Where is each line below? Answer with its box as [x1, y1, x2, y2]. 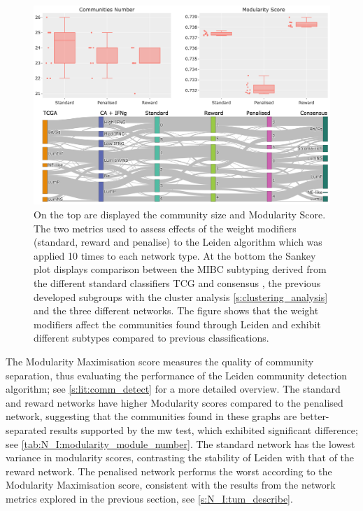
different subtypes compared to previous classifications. [34, 330, 269, 345]
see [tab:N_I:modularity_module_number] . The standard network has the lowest [6, 436, 355, 451]
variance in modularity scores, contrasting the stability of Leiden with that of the [6, 450, 355, 465]
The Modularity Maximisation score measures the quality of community [6, 353, 314, 368]
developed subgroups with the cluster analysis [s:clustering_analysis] [34, 289, 328, 304]
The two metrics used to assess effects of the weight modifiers [34, 220, 297, 235]
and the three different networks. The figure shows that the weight [34, 303, 319, 318]
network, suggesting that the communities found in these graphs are [6, 409, 297, 423]
